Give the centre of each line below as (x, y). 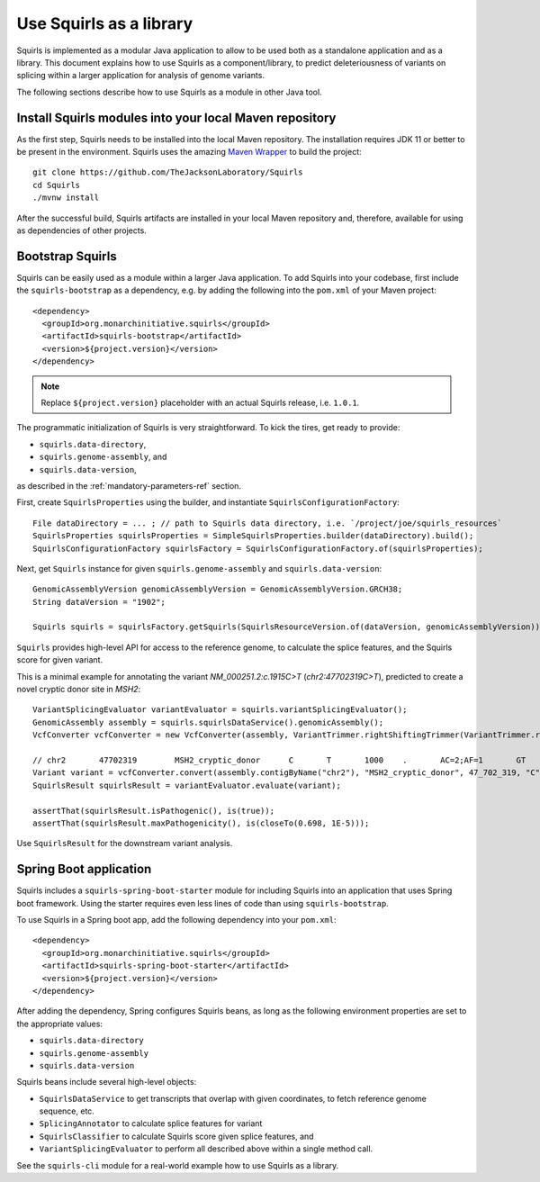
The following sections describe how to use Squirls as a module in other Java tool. (170, 92)
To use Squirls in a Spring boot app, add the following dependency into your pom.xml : (176, 920)
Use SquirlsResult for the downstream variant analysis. (125, 844)
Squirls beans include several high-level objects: (107, 1082)
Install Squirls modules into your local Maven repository (176, 117)
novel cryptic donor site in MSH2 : (79, 690)
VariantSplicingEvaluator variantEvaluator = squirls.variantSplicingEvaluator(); (220, 710)
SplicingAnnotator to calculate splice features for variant (151, 1123)
